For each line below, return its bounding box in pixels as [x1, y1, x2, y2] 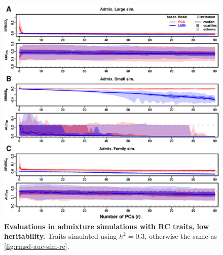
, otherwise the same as [144, 231, 217, 241]
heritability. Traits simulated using [4, 231, 117, 241]
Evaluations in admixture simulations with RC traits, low [4, 221, 209, 231]
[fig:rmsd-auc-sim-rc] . [4, 240, 69, 251]
